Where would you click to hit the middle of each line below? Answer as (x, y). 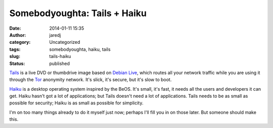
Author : (18, 35)
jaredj (55, 35)
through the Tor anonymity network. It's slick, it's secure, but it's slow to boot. (90, 80)
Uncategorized (65, 42)
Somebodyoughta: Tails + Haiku (78, 13)
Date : (15, 28)
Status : (17, 63)
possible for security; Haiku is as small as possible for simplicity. (76, 103)
